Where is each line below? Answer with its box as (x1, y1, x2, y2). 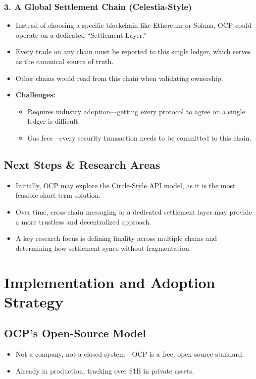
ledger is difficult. (27, 116, 80, 126)
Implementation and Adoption (4, 272, 215, 292)
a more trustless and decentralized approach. (15, 216, 152, 227)
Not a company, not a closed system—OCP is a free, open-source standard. (15, 349, 244, 359)
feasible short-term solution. (15, 190, 101, 200)
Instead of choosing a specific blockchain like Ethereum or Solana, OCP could (15, 20, 252, 30)
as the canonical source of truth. (15, 56, 114, 66)
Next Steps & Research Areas (4, 156, 160, 172)
